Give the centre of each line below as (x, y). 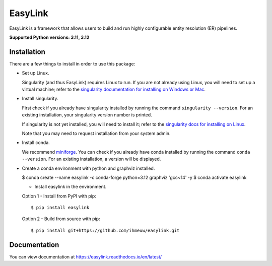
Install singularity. (40, 99)
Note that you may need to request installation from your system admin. (96, 133)
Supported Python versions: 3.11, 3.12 (49, 37)
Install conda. (36, 143)
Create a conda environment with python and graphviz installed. (88, 168)
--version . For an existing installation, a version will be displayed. (91, 159)
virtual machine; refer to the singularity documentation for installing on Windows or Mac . (114, 89)
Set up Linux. (36, 73)
